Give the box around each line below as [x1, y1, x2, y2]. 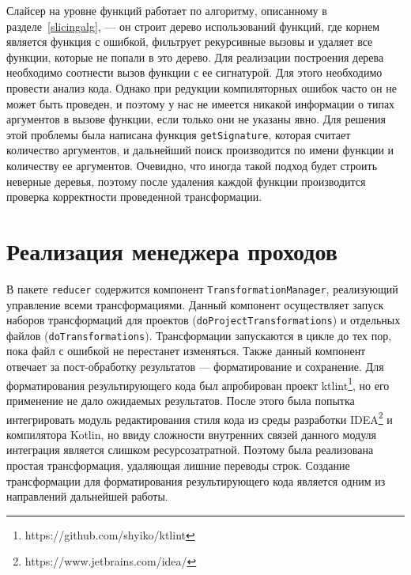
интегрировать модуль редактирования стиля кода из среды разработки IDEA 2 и [6, 408, 393, 427]
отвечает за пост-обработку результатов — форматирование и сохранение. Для [6, 358, 384, 375]
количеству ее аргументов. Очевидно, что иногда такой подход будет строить [6, 157, 378, 173]
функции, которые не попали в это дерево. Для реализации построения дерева [6, 48, 384, 65]
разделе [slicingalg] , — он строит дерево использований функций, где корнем [6, 17, 380, 34]
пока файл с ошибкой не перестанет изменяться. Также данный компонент [6, 342, 366, 359]
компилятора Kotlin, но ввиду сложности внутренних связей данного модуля [6, 426, 376, 442]
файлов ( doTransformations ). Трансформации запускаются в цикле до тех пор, [6, 327, 392, 343]
